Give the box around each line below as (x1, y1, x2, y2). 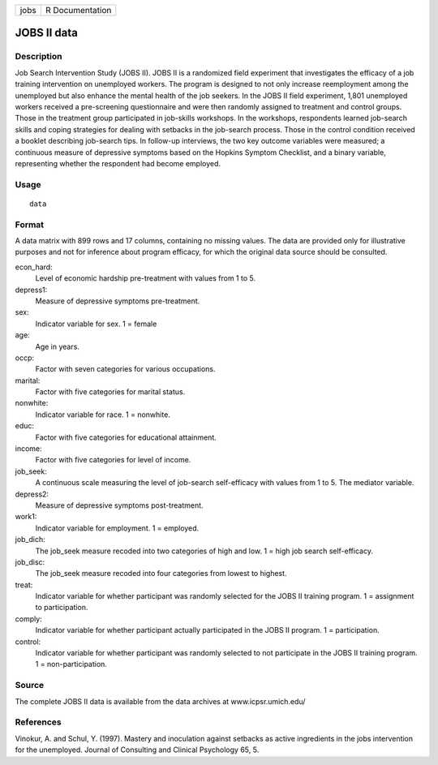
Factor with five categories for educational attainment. (35, 432, 217, 442)
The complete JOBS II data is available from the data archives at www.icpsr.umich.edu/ (15, 696, 306, 706)
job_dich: (15, 535, 46, 544)
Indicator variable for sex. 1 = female (35, 319, 157, 329)
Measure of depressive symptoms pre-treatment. (35, 296, 200, 306)
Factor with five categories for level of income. (35, 455, 191, 465)
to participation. (35, 603, 88, 612)
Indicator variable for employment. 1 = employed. (35, 523, 200, 533)
